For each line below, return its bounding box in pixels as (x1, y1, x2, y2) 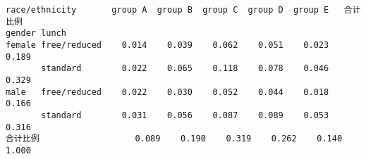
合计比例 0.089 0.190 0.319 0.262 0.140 (6, 134, 343, 144)
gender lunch (6, 28, 66, 39)
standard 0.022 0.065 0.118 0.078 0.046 (41, 63, 329, 74)
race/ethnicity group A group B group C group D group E (6, 5, 329, 15)
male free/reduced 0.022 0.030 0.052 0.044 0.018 (6, 87, 329, 97)
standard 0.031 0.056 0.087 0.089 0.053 (41, 110, 329, 120)
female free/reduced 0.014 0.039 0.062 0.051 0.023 (6, 39, 329, 50)
